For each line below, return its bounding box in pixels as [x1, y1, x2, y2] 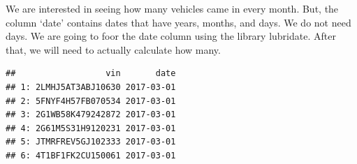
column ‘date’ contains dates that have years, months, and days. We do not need [6, 15, 351, 29]
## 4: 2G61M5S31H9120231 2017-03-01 [6, 123, 176, 133]
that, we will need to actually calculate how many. [6, 42, 221, 57]
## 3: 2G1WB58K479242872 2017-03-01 [6, 110, 176, 120]
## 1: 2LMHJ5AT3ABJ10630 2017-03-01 [6, 82, 176, 92]
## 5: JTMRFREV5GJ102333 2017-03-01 [6, 137, 176, 147]
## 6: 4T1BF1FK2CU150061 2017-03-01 [6, 150, 176, 161]
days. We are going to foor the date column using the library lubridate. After [6, 29, 336, 43]
